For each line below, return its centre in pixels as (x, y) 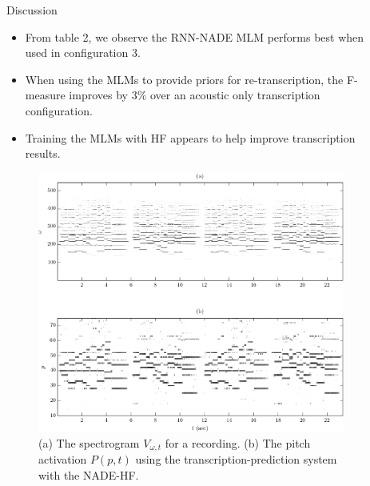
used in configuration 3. (83, 52)
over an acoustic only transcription (235, 95)
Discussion (32, 10)
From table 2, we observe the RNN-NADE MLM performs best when (195, 36)
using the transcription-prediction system (236, 458)
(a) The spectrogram (89, 442)
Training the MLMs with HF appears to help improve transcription (190, 137)
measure (45, 95)
